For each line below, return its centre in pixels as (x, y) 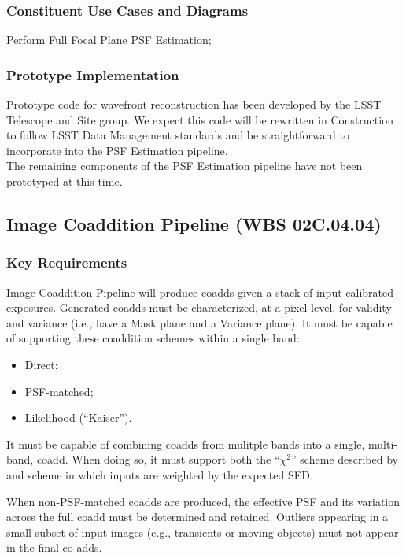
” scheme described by (345, 459)
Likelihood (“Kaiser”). (78, 418)
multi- (383, 443)
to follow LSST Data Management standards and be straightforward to (178, 135)
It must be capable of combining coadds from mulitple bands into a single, (186, 443)
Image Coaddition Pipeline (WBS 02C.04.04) (194, 223)
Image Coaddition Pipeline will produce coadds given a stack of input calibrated (200, 292)
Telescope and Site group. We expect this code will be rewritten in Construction (200, 119)
